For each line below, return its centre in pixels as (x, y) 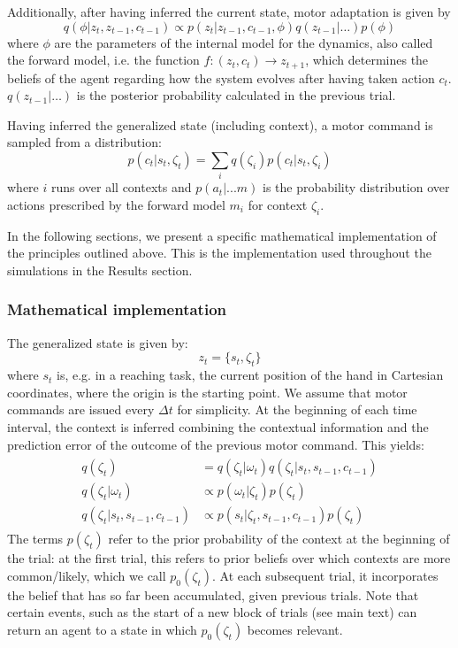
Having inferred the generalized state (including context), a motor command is (220, 124)
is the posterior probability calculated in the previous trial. (236, 95)
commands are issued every (81, 409)
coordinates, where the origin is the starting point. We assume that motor (207, 392)
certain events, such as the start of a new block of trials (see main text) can (212, 612)
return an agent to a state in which (102, 629)
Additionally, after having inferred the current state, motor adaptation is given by (229, 12)
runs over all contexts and (121, 187)
